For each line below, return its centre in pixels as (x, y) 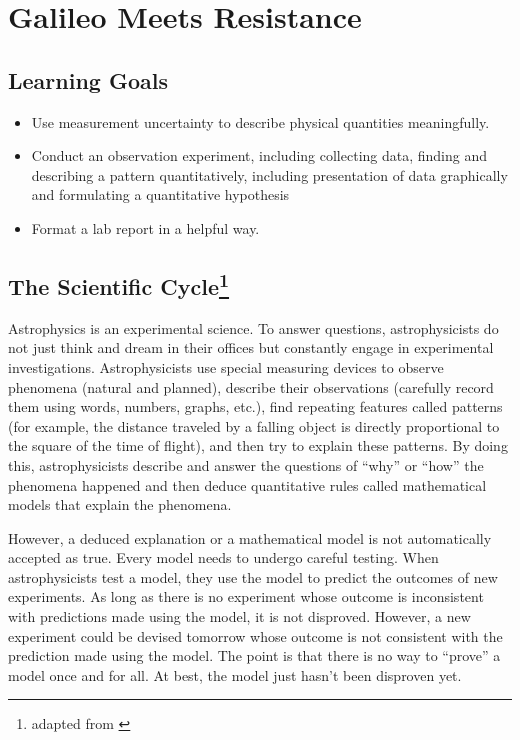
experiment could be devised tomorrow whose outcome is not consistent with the (255, 635)
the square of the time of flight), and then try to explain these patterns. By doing (258, 445)
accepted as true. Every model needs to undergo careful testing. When (223, 557)
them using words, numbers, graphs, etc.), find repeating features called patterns (255, 406)
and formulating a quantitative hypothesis (160, 194)
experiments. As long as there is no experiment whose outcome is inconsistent (246, 596)
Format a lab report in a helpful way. (145, 227)
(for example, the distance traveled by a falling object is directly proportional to (254, 425)
